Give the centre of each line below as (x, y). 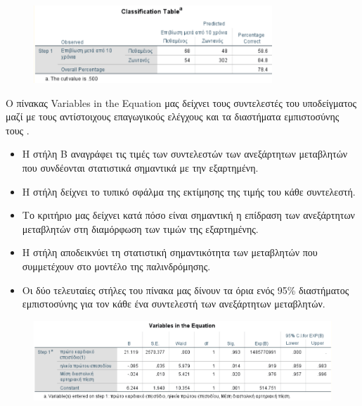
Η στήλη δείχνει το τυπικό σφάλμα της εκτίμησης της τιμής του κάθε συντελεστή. (189, 191)
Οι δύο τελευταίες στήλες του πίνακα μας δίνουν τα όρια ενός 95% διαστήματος (186, 290)
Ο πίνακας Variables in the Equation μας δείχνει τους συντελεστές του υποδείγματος (181, 102)
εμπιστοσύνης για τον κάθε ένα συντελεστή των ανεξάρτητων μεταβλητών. (174, 304)
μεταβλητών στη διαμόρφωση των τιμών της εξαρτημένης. (140, 228)
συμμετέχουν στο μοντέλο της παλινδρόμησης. (116, 266)
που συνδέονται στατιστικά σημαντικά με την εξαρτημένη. (140, 167)
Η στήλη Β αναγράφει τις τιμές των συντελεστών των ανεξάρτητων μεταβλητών (185, 154)
